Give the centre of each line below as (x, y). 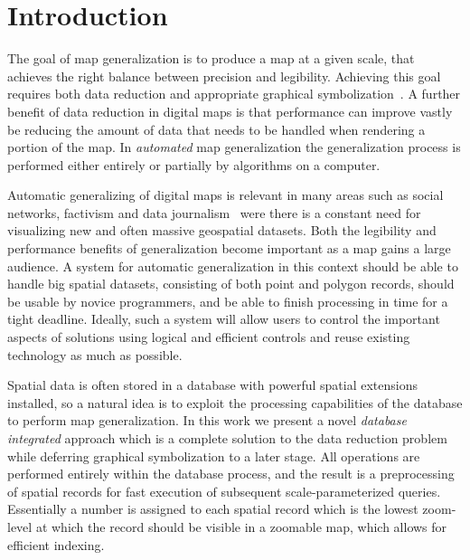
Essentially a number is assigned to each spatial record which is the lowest (213, 509)
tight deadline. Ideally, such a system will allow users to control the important (224, 319)
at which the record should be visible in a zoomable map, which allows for (241, 526)
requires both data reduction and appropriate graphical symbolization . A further (234, 94)
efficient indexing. (56, 544)
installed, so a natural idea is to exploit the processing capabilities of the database (235, 402)
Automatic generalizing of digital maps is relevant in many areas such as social (226, 195)
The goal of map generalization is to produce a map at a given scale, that (211, 58)
